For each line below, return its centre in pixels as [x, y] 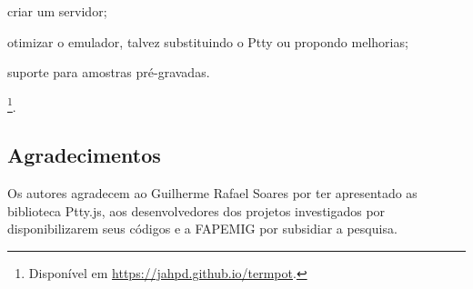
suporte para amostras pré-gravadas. [109, 72]
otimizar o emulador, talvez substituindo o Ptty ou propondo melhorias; [208, 41]
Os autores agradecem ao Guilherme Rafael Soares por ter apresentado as [212, 193]
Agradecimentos [84, 155]
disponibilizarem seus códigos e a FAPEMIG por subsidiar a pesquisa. [202, 229]
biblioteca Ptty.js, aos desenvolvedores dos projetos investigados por [196, 210]
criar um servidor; [57, 11]
